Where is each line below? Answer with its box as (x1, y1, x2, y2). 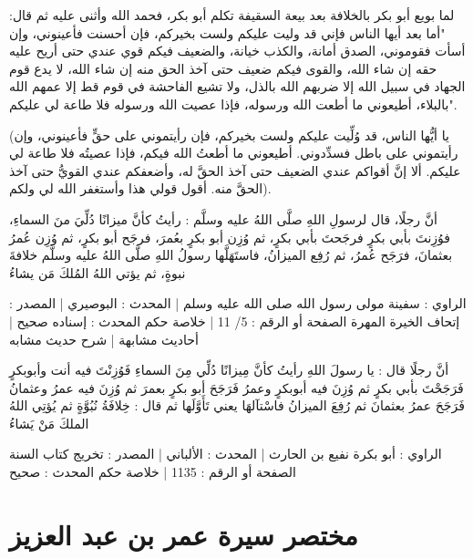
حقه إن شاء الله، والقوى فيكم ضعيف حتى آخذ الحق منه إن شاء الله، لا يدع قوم (9, 58, 437, 78)
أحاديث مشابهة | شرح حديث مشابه (9, 329, 199, 348)
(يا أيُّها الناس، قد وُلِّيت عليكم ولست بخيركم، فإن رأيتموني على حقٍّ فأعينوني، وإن (9, 125, 449, 144)
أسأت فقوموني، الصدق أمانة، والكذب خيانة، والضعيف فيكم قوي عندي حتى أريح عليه (9, 41, 466, 60)
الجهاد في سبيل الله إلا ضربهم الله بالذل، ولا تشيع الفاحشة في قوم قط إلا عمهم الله (9, 77, 466, 96)
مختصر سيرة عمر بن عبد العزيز (9, 515, 358, 553)
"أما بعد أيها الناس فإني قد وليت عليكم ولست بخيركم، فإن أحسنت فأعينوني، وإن (9, 23, 446, 42)
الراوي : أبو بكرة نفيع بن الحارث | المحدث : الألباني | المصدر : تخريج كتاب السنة (9, 444, 442, 463)
